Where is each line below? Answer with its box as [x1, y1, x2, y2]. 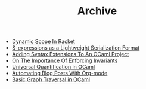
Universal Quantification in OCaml [11, 63, 95, 70]
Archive [77, 4, 117, 18]
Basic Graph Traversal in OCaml [11, 76, 91, 83]
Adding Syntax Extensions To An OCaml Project [11, 51, 129, 58]
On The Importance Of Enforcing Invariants [11, 57, 118, 64]
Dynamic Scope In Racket [11, 38, 76, 45]
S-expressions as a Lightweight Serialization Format [11, 44, 140, 51]
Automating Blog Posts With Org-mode [11, 70, 108, 77]
